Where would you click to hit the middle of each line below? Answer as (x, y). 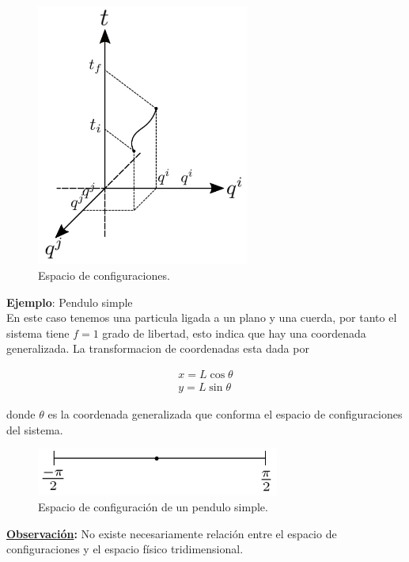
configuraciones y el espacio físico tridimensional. (125, 549)
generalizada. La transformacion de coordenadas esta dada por (158, 348)
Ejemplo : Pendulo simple (70, 302)
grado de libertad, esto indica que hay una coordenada (234, 333)
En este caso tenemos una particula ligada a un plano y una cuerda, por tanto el (202, 317)
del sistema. (35, 429)
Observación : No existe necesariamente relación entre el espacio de (172, 533)
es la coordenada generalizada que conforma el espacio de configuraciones (225, 414)
